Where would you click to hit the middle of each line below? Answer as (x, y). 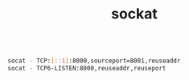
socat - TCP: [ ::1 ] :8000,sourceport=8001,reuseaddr (94, 61)
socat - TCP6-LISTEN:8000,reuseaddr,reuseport (87, 69)
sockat (134, 14)
